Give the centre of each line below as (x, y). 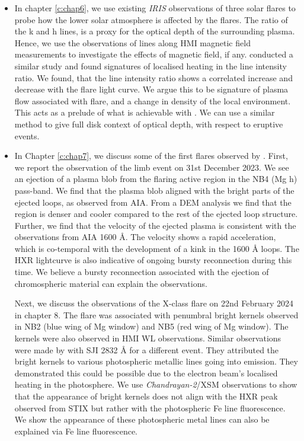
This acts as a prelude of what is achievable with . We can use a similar (145, 112)
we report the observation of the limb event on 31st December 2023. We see (152, 167)
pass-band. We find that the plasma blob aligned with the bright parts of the (154, 190)
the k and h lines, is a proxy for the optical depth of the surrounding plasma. (155, 31)
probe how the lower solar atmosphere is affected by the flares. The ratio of (151, 19)
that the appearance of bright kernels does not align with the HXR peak (146, 396)
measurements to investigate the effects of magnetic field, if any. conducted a (154, 54)
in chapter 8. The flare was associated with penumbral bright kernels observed (156, 314)
